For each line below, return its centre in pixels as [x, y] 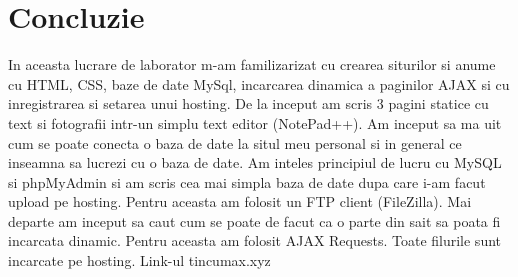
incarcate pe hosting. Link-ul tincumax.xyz [139, 260]
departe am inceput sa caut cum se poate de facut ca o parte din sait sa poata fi [254, 220]
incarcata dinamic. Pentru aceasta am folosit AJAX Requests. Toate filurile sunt [255, 240]
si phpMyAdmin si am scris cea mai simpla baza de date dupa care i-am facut [247, 181]
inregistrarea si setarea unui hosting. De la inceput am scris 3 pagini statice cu [248, 103]
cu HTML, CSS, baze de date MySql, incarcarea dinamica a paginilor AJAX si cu [259, 83]
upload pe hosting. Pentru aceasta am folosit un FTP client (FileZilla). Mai [240, 201]
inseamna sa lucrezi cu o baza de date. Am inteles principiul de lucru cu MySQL [255, 162]
